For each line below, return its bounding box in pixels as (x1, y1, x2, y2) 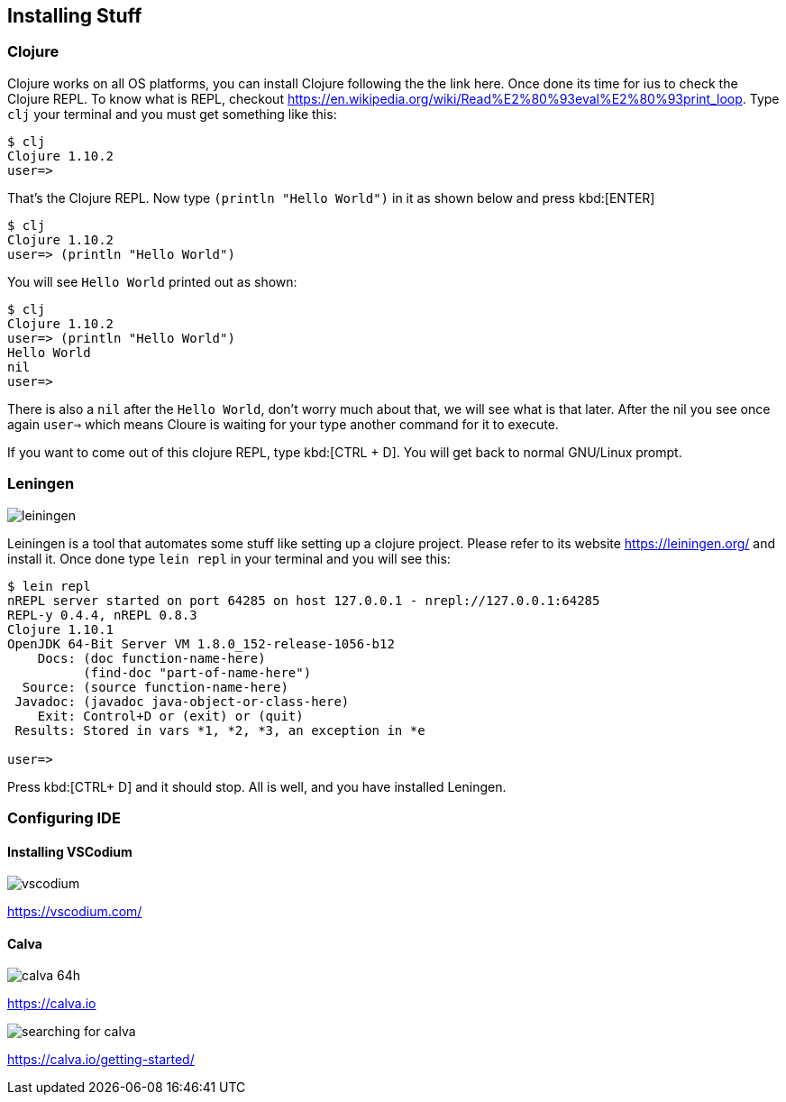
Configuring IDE (7, 808, 121, 827)
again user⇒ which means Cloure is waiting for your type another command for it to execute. (7, 416, 559, 432)
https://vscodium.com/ (7, 904, 142, 920)
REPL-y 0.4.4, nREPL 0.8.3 (7, 607, 197, 622)
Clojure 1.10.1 (7, 621, 114, 637)
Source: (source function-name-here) (22, 679, 288, 694)
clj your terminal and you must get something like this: (7, 106, 337, 122)
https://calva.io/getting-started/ (7, 1051, 195, 1068)
